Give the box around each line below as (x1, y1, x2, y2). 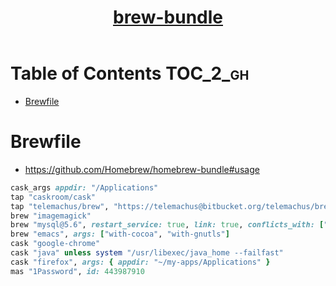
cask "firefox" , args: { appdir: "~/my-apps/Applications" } (10, 257, 271, 267)
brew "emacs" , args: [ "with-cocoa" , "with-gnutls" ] (10, 229, 230, 240)
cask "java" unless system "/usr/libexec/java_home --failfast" (10, 248, 284, 258)
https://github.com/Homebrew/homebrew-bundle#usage (24, 163, 260, 175)
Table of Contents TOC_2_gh (10, 62, 250, 85)
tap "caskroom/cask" (10, 192, 97, 202)
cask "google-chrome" (10, 239, 101, 249)
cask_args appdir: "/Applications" (10, 182, 159, 193)
